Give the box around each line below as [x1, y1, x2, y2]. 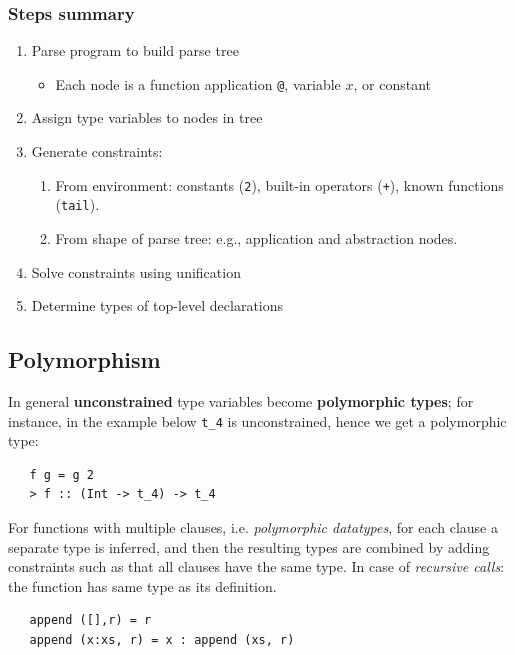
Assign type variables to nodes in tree [31, 107, 263, 128]
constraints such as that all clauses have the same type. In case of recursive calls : [8, 556, 505, 577]
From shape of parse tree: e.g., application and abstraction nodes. [55, 227, 458, 248]
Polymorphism [8, 344, 161, 375]
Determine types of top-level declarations [31, 295, 284, 316]
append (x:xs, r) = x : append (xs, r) [29, 632, 295, 647]
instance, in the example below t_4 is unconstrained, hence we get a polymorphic [8, 410, 507, 431]
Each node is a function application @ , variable [55, 73, 341, 94]
